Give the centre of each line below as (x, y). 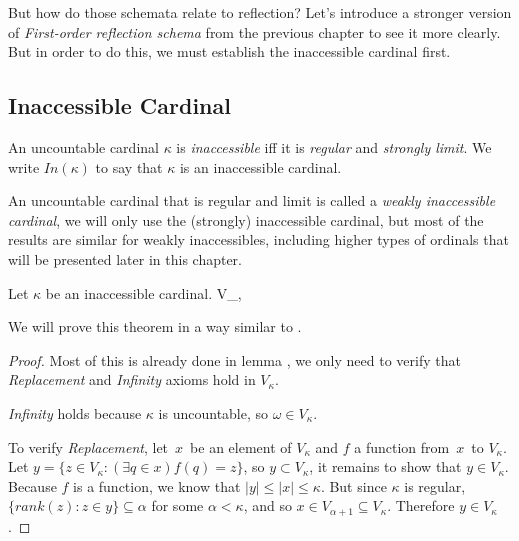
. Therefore (421, 505)
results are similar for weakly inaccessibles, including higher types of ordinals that (258, 239)
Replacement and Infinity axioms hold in (132, 379)
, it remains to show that (385, 466)
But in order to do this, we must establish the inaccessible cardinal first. (229, 51)
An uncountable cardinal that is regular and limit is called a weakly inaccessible (252, 200)
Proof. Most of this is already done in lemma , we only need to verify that (234, 359)
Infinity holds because (75, 412)
